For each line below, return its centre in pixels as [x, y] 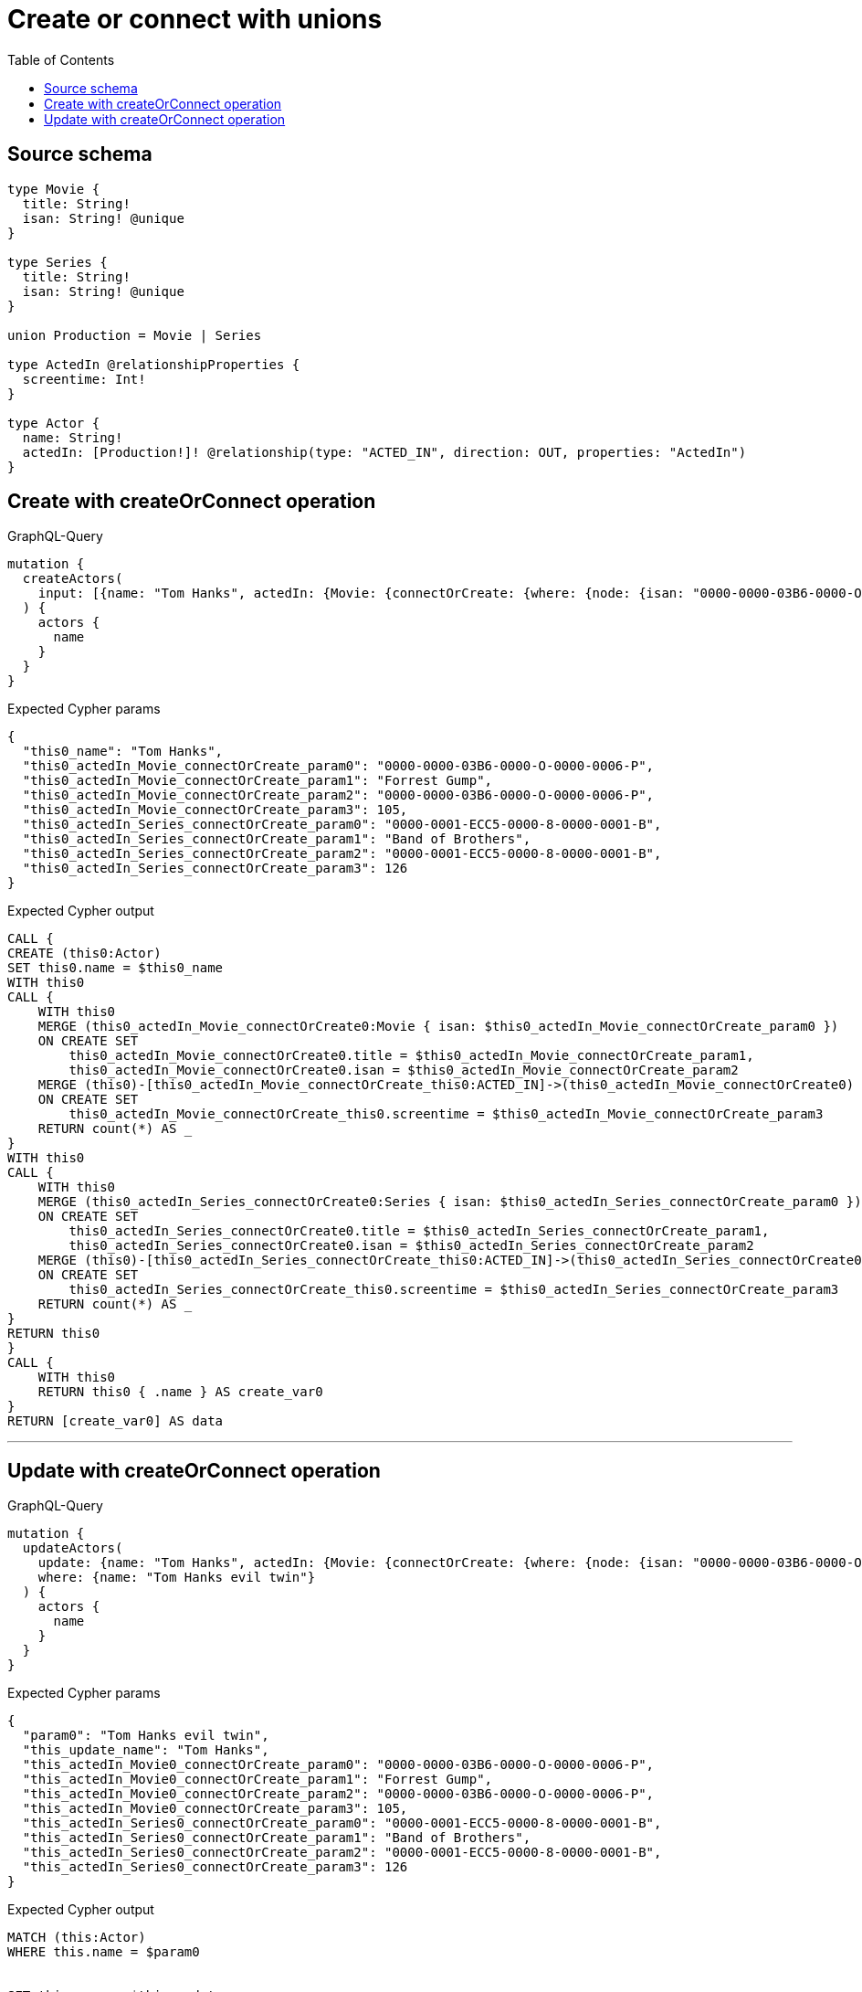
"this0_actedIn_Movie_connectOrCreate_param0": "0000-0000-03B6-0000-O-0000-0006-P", [338, 766]
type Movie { [54, 189]
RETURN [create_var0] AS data [116, 1421]
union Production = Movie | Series [135, 335]
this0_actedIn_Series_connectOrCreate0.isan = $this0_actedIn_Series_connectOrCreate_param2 [411, 1246]
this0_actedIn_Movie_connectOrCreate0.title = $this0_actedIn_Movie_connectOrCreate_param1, [411, 1056]
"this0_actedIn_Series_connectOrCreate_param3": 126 [215, 869]
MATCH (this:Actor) [77, 1938]
